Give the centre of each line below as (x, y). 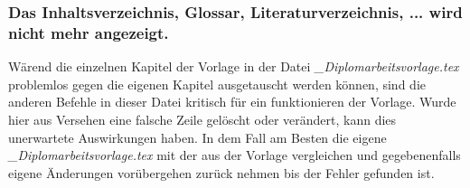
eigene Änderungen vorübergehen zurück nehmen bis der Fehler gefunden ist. (221, 172)
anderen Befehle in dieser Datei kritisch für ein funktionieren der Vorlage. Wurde (232, 102)
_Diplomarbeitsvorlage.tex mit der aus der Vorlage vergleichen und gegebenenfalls (235, 155)
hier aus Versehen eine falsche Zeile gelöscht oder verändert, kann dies (202, 119)
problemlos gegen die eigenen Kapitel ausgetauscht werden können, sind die (217, 84)
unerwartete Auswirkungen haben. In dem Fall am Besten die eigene (197, 137)
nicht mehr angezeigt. (89, 32)
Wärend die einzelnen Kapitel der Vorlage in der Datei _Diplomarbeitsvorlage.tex (234, 66)
